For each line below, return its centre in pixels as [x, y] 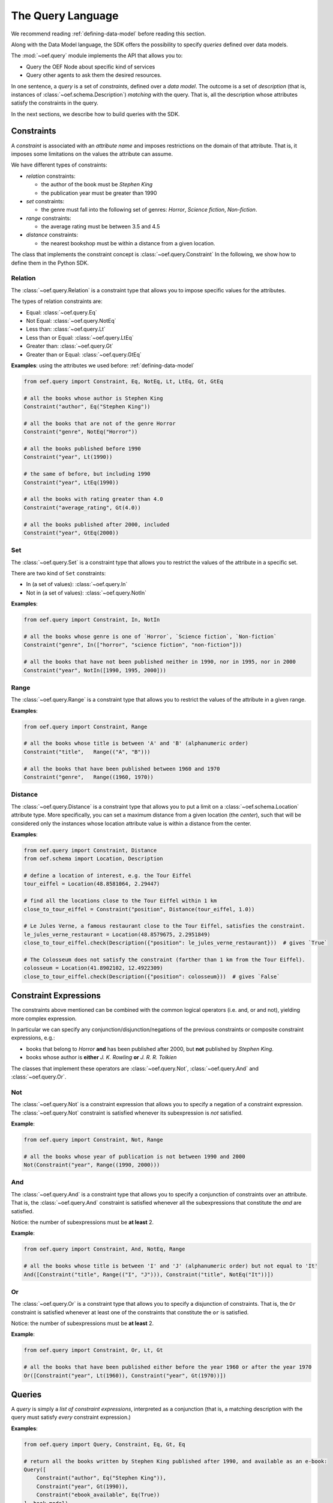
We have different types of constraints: [59, 165]
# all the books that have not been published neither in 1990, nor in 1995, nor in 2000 [160, 662]
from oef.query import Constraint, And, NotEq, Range [104, 1249]
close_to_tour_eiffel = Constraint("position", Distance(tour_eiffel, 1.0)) [139, 909]
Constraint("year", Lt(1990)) [68, 457]
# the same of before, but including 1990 [87, 474]
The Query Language [65, 16]
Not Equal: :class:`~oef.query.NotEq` [71, 320]
